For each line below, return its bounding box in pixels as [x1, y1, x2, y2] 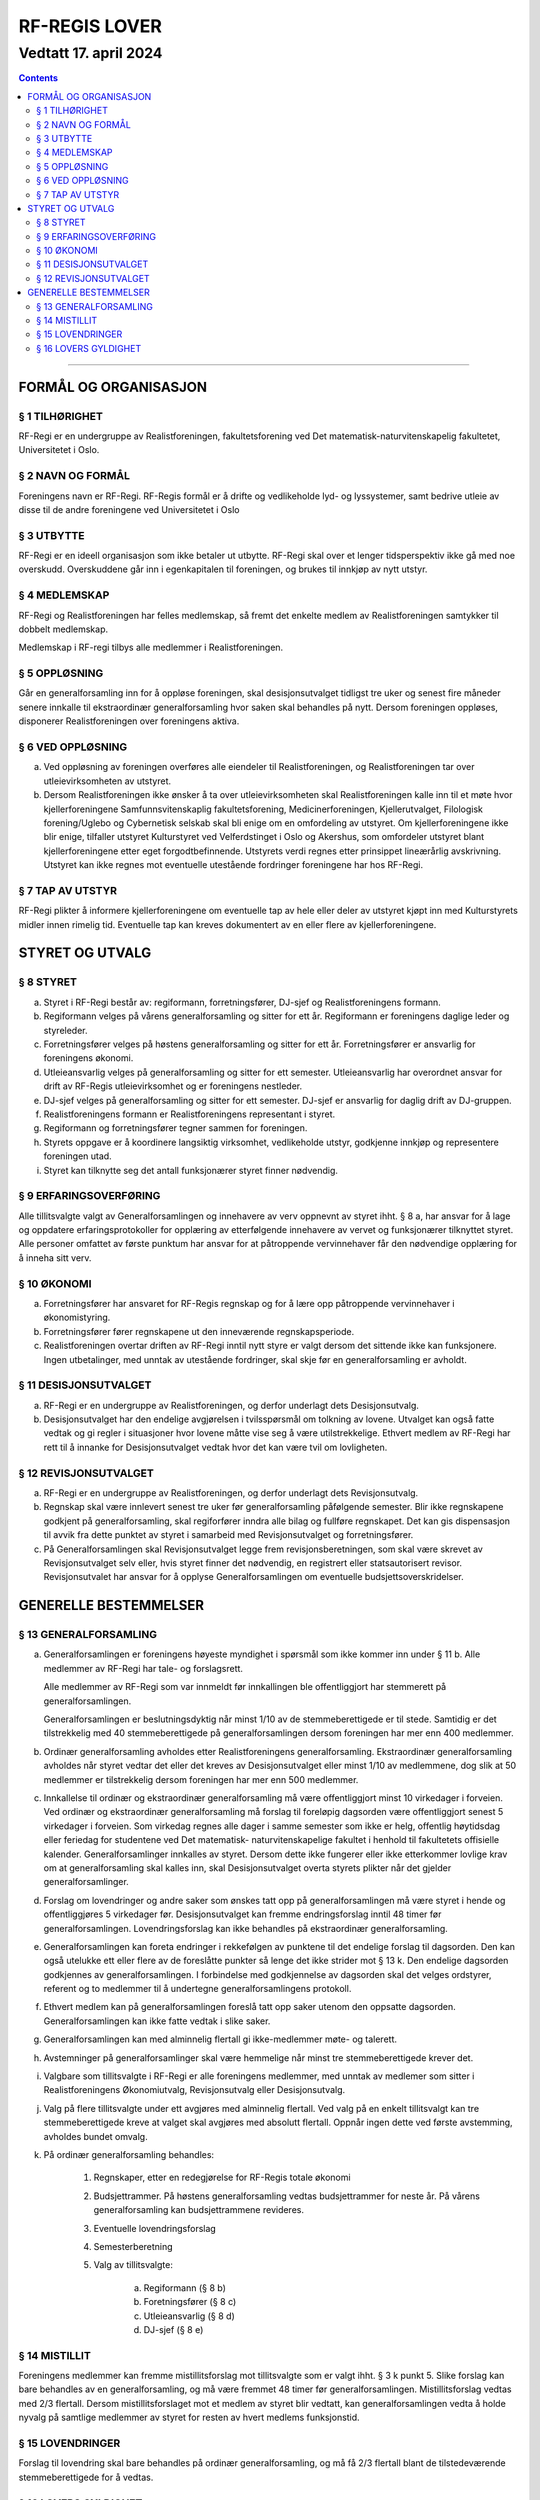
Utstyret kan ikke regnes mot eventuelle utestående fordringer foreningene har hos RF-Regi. [43, 859, 424, 871]
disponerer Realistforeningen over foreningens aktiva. [18, 715, 240, 727]
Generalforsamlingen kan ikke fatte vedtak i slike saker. [43, 2015, 271, 2027]
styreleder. [43, 1024, 89, 1036]
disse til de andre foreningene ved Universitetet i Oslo [18, 503, 240, 515]
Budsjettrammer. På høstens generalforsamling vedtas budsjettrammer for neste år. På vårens [93, 2190, 480, 2202]
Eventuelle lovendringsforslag [93, 2222, 217, 2234]
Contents [18, 72, 59, 84]
